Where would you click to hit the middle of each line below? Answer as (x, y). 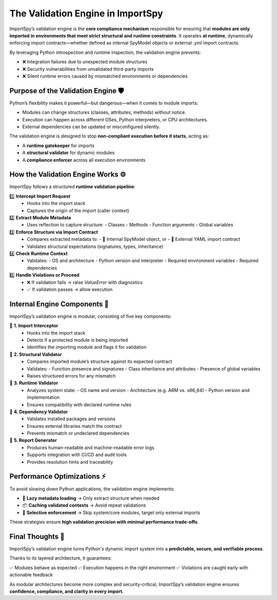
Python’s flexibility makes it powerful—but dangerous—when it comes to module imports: (104, 103)
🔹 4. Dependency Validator (39, 411)
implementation (43, 398)
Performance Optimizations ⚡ (58, 477)
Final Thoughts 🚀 (37, 536)
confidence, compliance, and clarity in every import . (67, 591)
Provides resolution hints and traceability (70, 462)
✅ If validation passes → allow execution (70, 289)
